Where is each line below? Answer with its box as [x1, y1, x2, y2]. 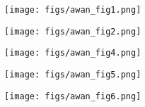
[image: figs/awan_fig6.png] [4, 91, 141, 101]
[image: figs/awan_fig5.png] [4, 69, 141, 80]
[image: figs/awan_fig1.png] [4, 5, 141, 15]
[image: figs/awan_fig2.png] [4, 26, 141, 37]
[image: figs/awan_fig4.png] [4, 48, 141, 58]
